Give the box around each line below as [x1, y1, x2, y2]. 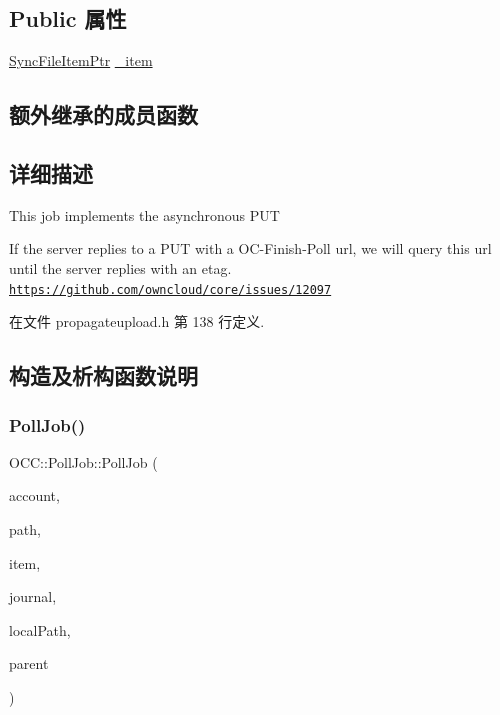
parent [9, 653, 49, 674]
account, [9, 485, 60, 506]
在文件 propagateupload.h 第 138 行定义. [9, 311, 265, 332]
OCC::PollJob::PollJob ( [9, 451, 158, 472]
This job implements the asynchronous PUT [9, 204, 280, 225]
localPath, [9, 619, 71, 640]
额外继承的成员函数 [9, 99, 198, 130]
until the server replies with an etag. [9, 257, 232, 278]
